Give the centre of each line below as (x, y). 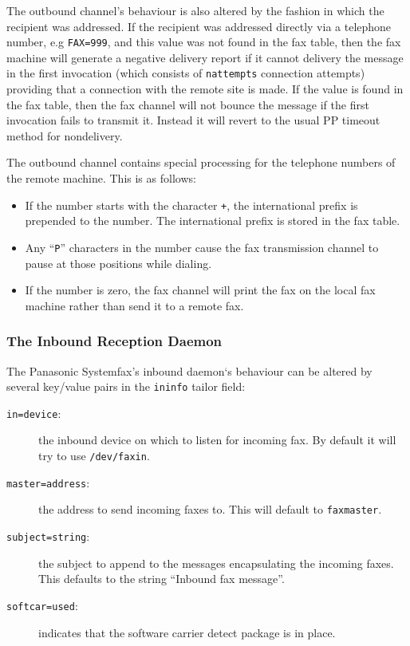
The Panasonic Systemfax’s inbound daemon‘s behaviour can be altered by (189, 370)
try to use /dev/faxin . (94, 456)
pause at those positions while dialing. (118, 263)
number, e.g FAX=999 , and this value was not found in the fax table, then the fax (204, 42)
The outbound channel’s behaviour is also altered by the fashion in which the (195, 10)
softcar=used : (42, 605)
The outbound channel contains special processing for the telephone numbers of (201, 162)
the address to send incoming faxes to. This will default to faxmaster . (210, 509)
